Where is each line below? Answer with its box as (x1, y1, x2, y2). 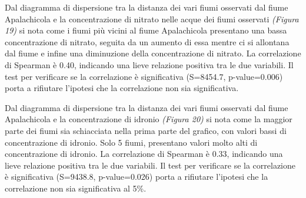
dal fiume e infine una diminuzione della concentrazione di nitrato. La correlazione (5, 47, 301, 59)
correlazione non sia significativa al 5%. (5, 182, 147, 194)
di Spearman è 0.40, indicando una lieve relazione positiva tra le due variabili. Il (5, 58, 294, 71)
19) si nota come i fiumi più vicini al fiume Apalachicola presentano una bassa (5, 24, 287, 36)
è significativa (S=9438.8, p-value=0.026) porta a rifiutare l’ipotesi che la (5, 170, 268, 183)
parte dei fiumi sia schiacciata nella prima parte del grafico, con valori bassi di (5, 124, 287, 136)
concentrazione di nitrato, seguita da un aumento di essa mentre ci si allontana (5, 35, 290, 48)
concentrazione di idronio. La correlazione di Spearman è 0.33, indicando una (5, 147, 283, 160)
